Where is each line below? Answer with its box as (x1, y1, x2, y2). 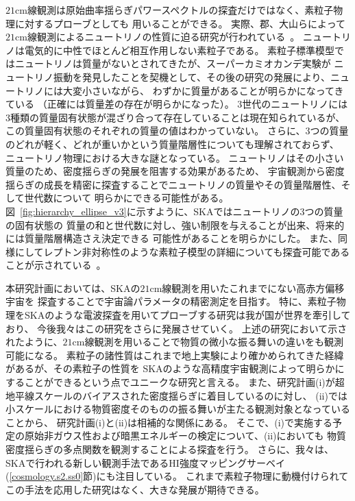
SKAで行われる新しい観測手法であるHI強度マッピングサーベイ (5, 455, 285, 469)
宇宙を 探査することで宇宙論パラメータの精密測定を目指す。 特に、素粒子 (5, 294, 336, 308)
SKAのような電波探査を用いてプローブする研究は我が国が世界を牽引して (24, 308, 351, 322)
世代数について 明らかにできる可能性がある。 (24, 191, 229, 205)
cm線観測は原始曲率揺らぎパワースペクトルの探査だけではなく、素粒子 (15, 3, 334, 16)
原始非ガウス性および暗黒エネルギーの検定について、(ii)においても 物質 (24, 428, 347, 443)
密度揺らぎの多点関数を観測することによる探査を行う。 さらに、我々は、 (5, 442, 334, 456)
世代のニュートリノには (242, 97, 348, 111)
